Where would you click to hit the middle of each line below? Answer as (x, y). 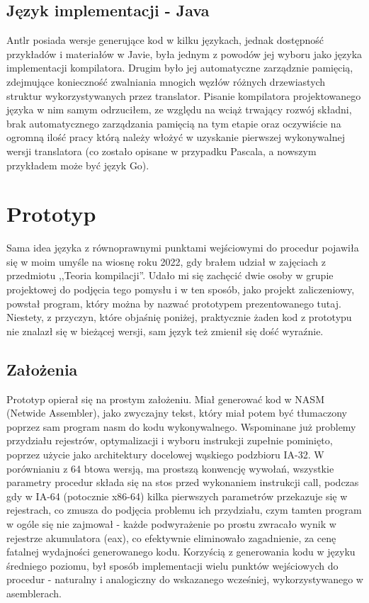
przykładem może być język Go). (78, 165)
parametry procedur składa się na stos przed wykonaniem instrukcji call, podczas (183, 482)
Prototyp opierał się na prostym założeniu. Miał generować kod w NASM (165, 399)
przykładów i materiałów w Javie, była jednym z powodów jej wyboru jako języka (184, 53)
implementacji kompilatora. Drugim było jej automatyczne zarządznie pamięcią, (180, 68)
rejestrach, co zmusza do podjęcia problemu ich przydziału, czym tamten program (184, 510)
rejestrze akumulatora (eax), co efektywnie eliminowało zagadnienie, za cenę (171, 537)
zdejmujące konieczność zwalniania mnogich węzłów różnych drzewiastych (166, 81)
